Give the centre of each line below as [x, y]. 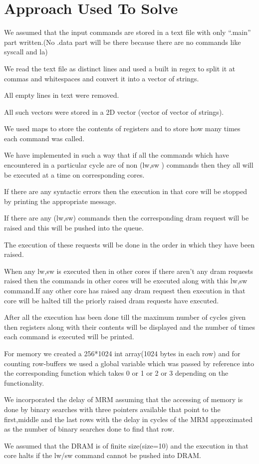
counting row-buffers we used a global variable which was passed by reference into [129, 363]
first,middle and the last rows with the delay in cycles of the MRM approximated [129, 419]
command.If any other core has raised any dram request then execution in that [125, 290]
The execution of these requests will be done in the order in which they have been [129, 244]
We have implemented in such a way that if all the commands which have [117, 155]
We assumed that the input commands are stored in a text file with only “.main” [128, 32]
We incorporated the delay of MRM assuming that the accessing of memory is [124, 399]
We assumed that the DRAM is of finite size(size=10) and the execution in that [126, 445]
